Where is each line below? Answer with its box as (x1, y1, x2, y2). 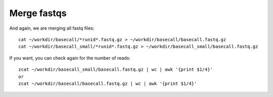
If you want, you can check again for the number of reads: (9, 55, 131, 61)
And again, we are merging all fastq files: (9, 25, 95, 31)
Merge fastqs (9, 8, 67, 19)
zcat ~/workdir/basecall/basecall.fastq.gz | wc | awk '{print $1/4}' (18, 80, 197, 86)
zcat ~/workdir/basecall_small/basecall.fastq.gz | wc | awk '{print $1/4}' (18, 67, 213, 72)
